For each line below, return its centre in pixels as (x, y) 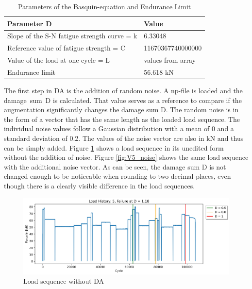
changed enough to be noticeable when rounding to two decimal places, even (118, 176)
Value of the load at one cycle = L (59, 60)
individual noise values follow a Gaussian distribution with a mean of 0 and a (119, 128)
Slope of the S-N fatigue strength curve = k (72, 36)
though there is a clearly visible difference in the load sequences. (100, 186)
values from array (170, 60)
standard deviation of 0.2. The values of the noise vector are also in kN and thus (124, 138)
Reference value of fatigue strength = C (66, 48)
